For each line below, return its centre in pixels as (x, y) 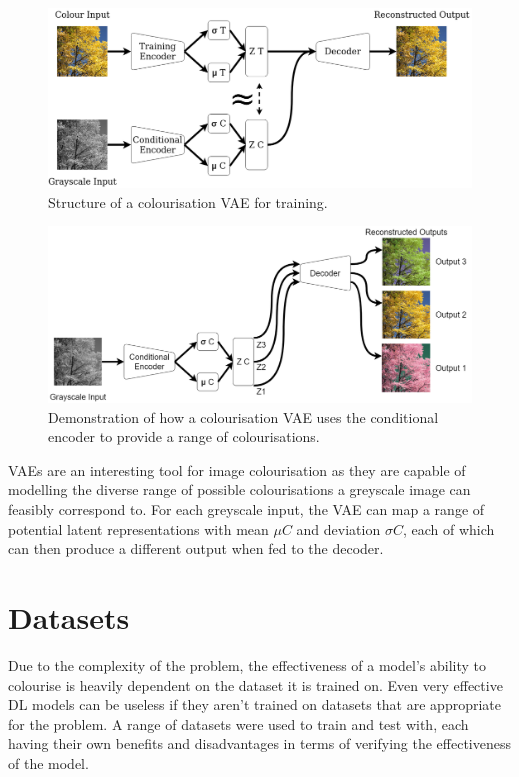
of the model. (48, 762)
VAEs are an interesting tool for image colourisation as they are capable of (237, 469)
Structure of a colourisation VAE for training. (188, 201)
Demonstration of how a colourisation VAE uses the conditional (243, 416)
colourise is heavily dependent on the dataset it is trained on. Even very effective (255, 684)
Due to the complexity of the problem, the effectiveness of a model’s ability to (247, 664)
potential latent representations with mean (138, 528)
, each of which (448, 528)
